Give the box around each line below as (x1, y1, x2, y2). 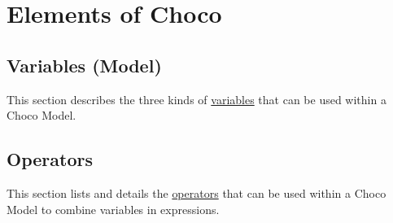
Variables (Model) (7, 52, 162, 77)
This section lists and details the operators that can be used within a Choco (7, 184, 386, 201)
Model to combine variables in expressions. (7, 200, 220, 217)
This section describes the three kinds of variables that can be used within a (7, 90, 386, 107)
